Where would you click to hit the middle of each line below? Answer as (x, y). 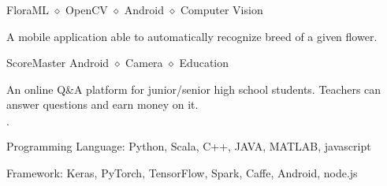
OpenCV (87, 9)
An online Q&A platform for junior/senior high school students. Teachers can (194, 89)
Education (204, 63)
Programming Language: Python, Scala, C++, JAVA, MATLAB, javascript (189, 145)
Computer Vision (221, 9)
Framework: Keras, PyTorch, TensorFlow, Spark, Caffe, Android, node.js (182, 172)
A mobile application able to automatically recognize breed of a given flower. (192, 36)
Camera (144, 63)
